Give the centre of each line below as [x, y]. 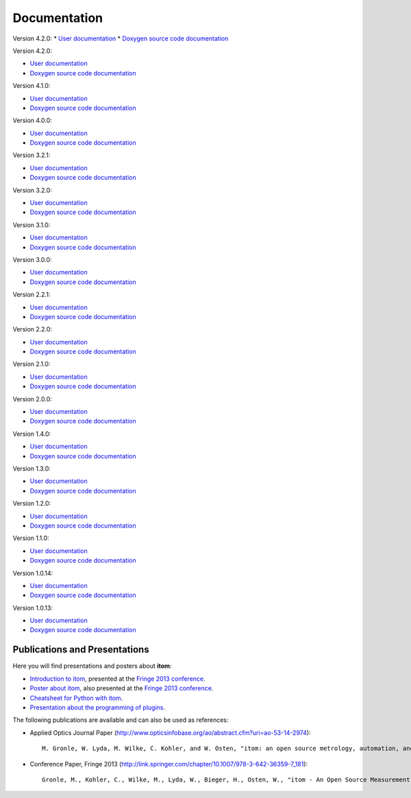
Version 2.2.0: [33, 329]
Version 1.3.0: [32, 469]
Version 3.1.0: [32, 225]
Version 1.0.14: [33, 573]
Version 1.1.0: [31, 538]
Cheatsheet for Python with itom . [76, 698]
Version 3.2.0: [33, 190]
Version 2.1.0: [32, 364]
